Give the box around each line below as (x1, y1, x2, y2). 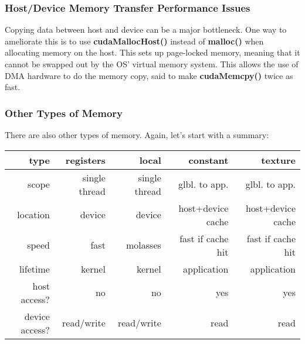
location (17, 208, 50, 222)
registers (65, 153, 106, 167)
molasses (126, 238, 161, 252)
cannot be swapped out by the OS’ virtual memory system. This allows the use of (5, 58, 299, 70)
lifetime (19, 262, 50, 276)
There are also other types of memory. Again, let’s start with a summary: (5, 129, 269, 140)
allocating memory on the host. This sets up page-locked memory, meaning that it (5, 46, 300, 59)
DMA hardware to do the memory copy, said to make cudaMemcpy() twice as (5, 69, 293, 81)
